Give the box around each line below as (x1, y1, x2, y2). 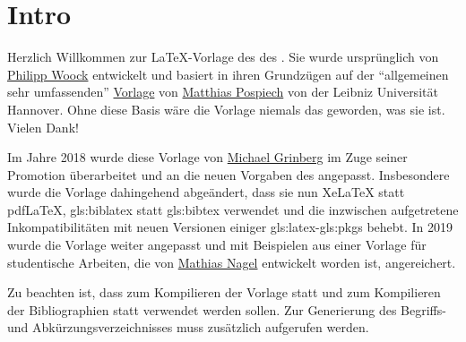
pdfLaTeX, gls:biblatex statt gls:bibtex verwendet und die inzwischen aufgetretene (7, 200, 459, 218)
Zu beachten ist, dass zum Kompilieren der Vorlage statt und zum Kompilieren (7, 283, 441, 302)
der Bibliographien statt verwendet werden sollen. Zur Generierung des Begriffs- (7, 300, 446, 319)
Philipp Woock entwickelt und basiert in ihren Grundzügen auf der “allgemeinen (7, 64, 449, 83)
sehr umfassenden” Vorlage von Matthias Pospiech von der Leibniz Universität (7, 82, 438, 101)
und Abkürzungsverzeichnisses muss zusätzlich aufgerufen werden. (7, 318, 369, 337)
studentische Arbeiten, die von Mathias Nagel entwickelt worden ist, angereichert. (7, 252, 456, 271)
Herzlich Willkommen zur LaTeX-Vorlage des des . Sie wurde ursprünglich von (7, 47, 439, 66)
